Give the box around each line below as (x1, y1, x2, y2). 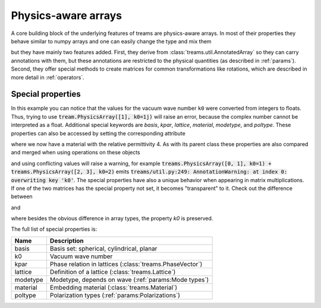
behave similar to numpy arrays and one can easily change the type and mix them (11, 37, 212, 45)
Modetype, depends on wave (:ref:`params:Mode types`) (49, 275, 209, 284)
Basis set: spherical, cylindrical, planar (49, 244, 158, 252)
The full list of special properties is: (11, 226, 97, 233)
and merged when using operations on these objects (11, 149, 141, 156)
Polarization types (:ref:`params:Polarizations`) (49, 291, 181, 299)
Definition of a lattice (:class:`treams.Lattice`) (49, 268, 176, 276)
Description (49, 236, 84, 245)
